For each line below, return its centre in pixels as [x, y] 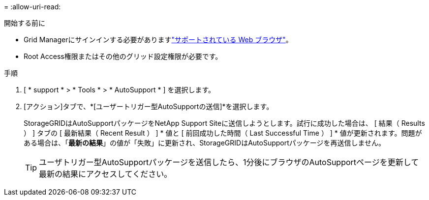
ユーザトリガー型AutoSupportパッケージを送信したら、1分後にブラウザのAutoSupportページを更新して [229, 162]
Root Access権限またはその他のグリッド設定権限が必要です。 [123, 56]
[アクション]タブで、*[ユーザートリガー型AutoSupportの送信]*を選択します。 [149, 106]
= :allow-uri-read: [32, 7]
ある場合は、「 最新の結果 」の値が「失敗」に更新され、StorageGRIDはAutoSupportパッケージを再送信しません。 [205, 143]
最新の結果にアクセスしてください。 [106, 174]
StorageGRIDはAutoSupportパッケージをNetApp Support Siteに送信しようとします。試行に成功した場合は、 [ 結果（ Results [224, 123]
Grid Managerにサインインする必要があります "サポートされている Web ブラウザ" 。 [158, 40]
